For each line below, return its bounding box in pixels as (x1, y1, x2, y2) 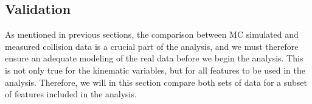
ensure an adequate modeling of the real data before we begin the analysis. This (5, 52, 303, 64)
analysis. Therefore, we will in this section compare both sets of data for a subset (5, 75, 307, 88)
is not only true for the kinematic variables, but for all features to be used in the (5, 63, 306, 76)
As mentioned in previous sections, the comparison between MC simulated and (5, 28, 299, 41)
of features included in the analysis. (5, 88, 137, 100)
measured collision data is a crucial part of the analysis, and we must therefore (5, 40, 299, 52)
